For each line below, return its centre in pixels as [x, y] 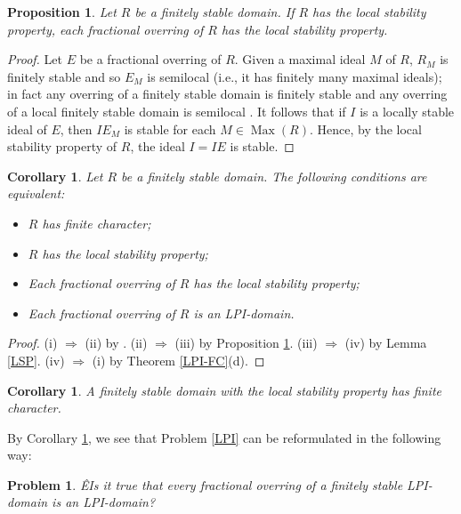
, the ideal [158, 146]
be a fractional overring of [150, 59]
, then [76, 128]
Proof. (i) [32, 343]
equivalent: [36, 193]
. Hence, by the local [365, 128]
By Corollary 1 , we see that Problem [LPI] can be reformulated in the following [224, 437]
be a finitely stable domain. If [214, 12]
